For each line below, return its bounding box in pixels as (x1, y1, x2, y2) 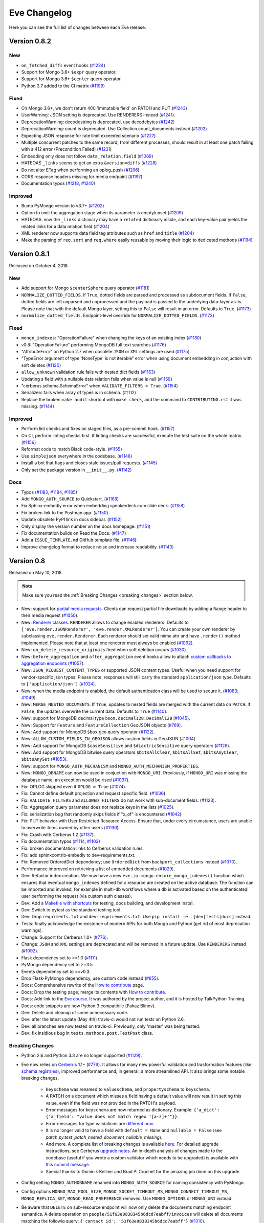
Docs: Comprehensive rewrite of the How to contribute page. (21, 982, 144, 988)
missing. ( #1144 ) (21, 404, 55, 409)
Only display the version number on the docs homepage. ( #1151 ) (21, 523, 151, 529)
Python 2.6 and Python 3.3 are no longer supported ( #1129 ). (21, 1052, 142, 1059)
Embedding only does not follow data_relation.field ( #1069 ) (21, 153, 154, 159)
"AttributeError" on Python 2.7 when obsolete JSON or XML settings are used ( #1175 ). (21, 348, 191, 354)
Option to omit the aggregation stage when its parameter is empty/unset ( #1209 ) (21, 209, 183, 215)
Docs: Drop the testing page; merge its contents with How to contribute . (21, 989, 166, 995)
